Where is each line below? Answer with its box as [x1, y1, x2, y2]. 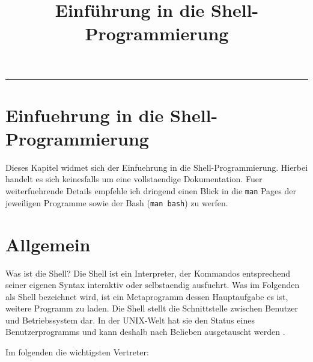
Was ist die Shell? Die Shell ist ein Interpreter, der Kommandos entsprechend [5, 266, 291, 279]
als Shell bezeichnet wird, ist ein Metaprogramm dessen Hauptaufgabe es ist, [5, 290, 288, 302]
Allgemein [5, 232, 91, 256]
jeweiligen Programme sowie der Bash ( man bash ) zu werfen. [5, 196, 228, 209]
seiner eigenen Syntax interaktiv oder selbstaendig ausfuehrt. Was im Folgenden [5, 278, 300, 291]
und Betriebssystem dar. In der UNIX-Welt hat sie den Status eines [5, 313, 255, 326]
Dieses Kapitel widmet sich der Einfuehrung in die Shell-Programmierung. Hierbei [5, 161, 308, 173]
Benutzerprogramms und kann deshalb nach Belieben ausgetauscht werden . [5, 325, 285, 338]
